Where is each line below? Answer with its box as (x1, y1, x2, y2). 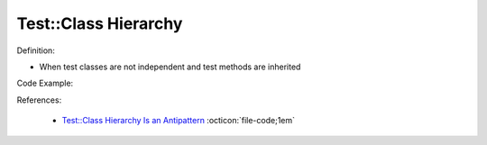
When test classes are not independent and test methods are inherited (39, 61, 301, 72)
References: (16, 95, 62, 105)
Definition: (16, 45, 56, 56)
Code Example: (16, 77, 74, 89)
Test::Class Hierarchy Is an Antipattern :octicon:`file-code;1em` (61, 115, 296, 126)
